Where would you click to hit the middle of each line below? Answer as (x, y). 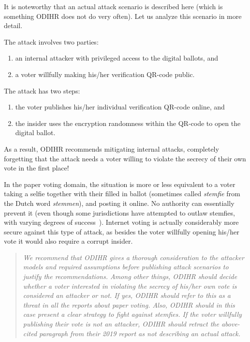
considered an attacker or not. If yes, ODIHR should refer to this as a (127, 295)
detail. (13, 25)
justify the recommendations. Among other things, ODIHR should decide (130, 276)
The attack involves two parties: (51, 41)
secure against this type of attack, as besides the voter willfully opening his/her (122, 231)
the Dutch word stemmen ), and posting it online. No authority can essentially (119, 203)
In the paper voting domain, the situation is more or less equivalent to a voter (120, 184)
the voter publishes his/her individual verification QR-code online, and (120, 107)
